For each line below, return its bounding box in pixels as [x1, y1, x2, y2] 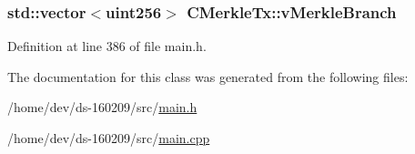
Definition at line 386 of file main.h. [7, 36, 207, 56]
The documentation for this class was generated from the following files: [7, 67, 409, 86]
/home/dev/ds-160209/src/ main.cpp [7, 128, 210, 147]
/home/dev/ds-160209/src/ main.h [7, 98, 197, 117]
